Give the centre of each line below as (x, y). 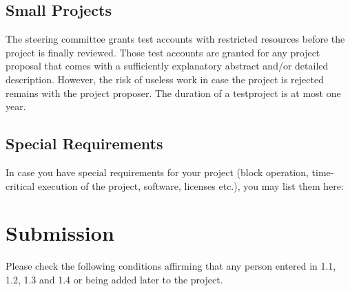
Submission (60, 233)
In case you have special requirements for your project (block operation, (157, 172)
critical (20, 185)
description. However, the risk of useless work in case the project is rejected (165, 79)
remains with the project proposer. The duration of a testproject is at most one (173, 93)
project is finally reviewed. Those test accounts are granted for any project (163, 52)
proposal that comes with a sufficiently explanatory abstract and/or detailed (167, 66)
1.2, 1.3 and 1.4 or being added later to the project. (114, 279)
